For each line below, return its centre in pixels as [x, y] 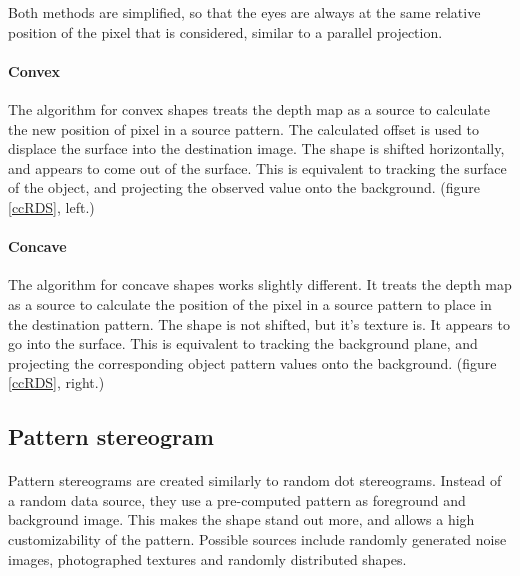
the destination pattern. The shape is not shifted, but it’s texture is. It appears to [259, 323]
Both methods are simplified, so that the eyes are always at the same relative [244, 12]
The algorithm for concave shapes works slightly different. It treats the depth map [260, 284]
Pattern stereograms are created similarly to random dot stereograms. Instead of [255, 480]
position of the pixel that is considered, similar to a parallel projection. [225, 31]
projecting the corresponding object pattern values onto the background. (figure [252, 362]
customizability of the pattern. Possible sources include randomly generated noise [257, 539]
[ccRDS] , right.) [56, 382]
